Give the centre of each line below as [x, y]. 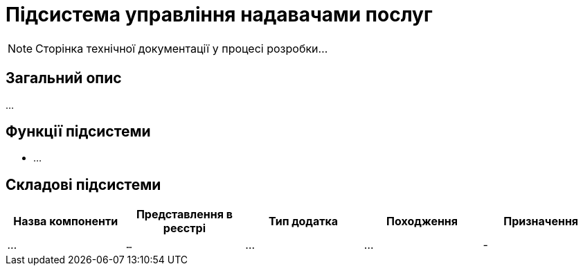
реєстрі [184, 228]
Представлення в [184, 215]
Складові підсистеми [83, 184]
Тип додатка [303, 221]
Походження [422, 221]
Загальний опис [64, 78]
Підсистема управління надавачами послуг [219, 15]
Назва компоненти [66, 221]
